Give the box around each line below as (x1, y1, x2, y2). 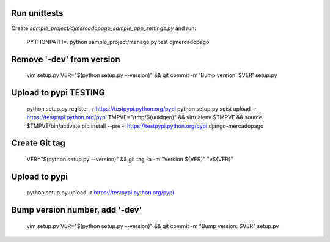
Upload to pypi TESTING (11, 87, 105, 98)
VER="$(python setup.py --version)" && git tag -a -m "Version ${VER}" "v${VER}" (26, 155, 233, 163)
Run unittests (11, 8, 64, 18)
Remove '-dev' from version (11, 54, 120, 64)
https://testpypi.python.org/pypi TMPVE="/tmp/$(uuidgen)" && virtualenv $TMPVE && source (26, 114, 263, 121)
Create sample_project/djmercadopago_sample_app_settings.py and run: (11, 24, 197, 32)
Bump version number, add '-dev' (11, 205, 142, 215)
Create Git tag (11, 138, 65, 148)
